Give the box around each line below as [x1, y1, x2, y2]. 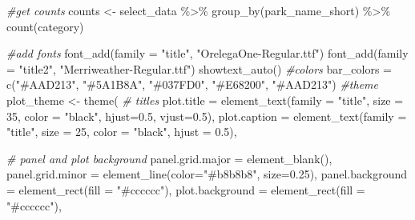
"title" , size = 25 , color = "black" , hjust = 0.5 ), [6, 123, 237, 140]
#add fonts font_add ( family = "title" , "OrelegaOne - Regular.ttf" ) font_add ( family [6, 45, 409, 62]
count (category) [6, 18, 84, 34]
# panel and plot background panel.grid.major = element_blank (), [6, 150, 332, 166]
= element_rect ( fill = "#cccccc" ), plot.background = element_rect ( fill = [6, 181, 365, 198]
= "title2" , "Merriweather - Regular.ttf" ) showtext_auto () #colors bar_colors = [6, 60, 392, 77]
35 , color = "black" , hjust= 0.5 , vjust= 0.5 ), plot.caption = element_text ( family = [6, 107, 407, 124]
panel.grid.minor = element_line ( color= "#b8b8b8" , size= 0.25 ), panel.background [6, 166, 408, 182]
